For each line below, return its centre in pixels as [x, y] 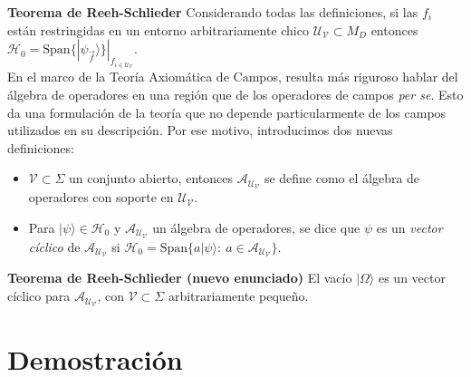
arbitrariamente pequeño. [238, 296]
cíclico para [39, 296]
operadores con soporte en [101, 197]
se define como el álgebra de [342, 178]
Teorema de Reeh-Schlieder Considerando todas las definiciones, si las [213, 12]
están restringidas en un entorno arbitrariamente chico [158, 29]
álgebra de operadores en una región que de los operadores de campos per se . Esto [235, 94]
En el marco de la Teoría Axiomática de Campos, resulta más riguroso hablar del [233, 77]
